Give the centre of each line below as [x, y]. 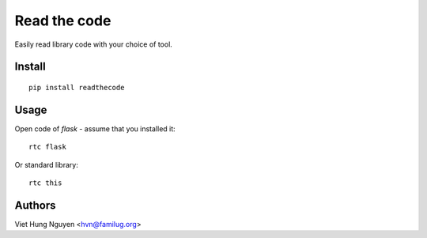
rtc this [45, 183]
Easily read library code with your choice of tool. [94, 44]
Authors [35, 205]
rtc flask [47, 147]
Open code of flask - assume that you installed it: [95, 128]
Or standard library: [46, 164]
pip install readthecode [77, 87]
